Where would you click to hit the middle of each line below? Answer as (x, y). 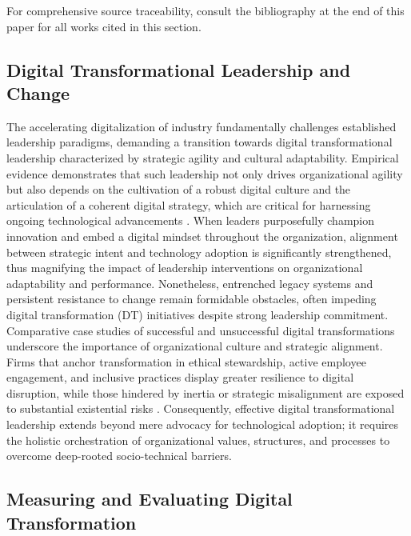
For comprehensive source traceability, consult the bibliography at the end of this (205, 10)
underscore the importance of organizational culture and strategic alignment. (195, 346)
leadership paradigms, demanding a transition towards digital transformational (200, 142)
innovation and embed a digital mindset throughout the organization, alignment (202, 236)
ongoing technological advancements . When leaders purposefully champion (190, 220)
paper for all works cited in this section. (104, 26)
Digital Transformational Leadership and (179, 69)
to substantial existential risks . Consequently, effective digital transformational (201, 408)
